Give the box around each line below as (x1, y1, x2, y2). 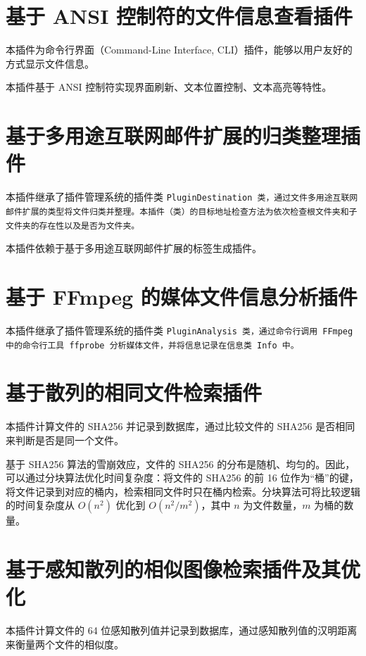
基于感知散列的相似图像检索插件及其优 (6, 555, 361, 584)
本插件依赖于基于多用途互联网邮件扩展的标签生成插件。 (6, 241, 262, 256)
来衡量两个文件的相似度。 (6, 636, 124, 651)
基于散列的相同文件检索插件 (6, 378, 263, 407)
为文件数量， (243, 498, 303, 512)
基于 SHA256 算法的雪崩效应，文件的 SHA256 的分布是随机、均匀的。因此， (6, 456, 355, 471)
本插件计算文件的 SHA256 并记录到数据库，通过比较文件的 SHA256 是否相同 (6, 419, 355, 434)
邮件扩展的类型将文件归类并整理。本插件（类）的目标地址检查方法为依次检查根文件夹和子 (6, 206, 358, 217)
